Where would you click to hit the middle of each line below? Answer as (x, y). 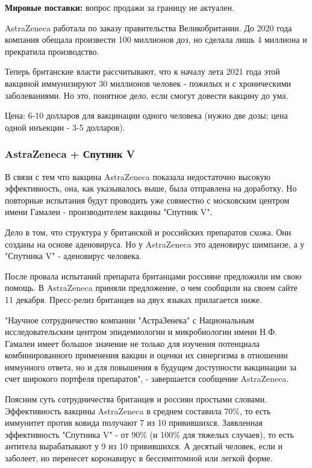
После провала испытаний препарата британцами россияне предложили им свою (153, 276)
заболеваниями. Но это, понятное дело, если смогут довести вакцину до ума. (147, 95)
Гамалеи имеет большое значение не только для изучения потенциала (133, 343)
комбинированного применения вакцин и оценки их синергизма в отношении (146, 355)
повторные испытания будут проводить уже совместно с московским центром (147, 200)
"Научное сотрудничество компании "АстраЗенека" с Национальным (129, 320)
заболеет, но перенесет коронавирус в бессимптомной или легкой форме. (139, 458)
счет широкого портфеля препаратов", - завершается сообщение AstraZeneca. (147, 379)
